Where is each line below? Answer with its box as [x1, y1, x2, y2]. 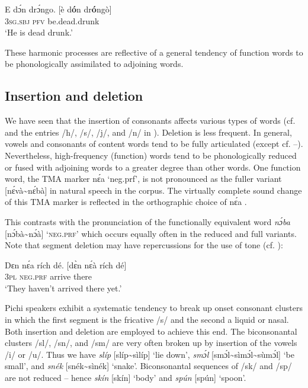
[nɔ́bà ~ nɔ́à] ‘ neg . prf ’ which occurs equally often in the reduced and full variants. [5, 227, 297, 239]
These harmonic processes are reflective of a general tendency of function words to [5, 46, 303, 58]
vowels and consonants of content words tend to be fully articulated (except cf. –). [5, 137, 303, 150]
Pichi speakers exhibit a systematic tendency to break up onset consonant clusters [5, 302, 303, 314]
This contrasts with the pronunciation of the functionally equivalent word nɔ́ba [5, 215, 290, 227]
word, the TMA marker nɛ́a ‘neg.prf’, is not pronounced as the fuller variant [5, 172, 282, 185]
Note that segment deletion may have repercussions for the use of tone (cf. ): [5, 239, 283, 251]
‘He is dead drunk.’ [5, 26, 73, 39]
